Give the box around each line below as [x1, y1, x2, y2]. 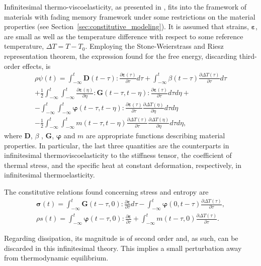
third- [239, 50, 257, 61]
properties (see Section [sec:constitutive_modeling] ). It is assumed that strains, [4, 21, 249, 32]
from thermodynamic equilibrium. [4, 252, 109, 263]
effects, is [22, 60, 51, 71]
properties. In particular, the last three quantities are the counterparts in [4, 140, 229, 150]
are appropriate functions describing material [86, 130, 225, 141]
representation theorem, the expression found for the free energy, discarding [4, 50, 237, 61]
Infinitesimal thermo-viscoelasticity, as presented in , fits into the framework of [4, 2, 247, 12]
